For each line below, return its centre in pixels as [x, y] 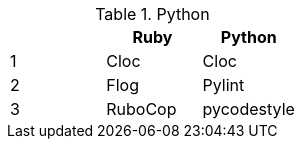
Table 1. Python [152, 14]
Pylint [223, 85]
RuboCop [141, 109]
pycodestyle [248, 109]
